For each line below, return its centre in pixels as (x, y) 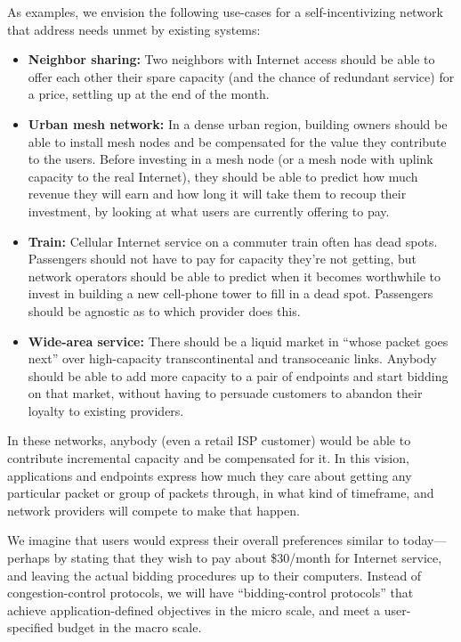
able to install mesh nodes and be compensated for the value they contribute (237, 141)
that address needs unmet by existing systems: (134, 29)
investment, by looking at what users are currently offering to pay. (209, 211)
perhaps (28, 558)
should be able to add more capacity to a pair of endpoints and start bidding (238, 375)
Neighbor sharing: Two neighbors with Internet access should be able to (231, 59)
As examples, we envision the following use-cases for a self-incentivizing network (225, 12)
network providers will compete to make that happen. (154, 510)
